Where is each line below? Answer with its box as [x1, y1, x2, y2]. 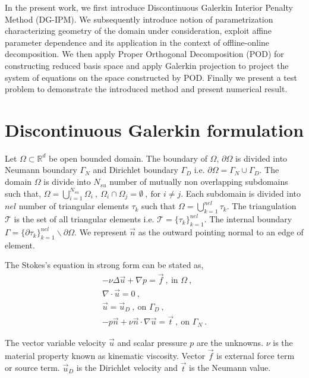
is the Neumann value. [189, 361, 271, 374]
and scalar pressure [117, 336, 187, 348]
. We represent [74, 226, 127, 238]
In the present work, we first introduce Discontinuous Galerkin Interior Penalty [5, 1, 293, 13]
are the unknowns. [196, 336, 264, 348]
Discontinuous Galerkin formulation [5, 117, 304, 141]
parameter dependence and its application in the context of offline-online [5, 36, 270, 48]
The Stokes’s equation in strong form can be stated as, [5, 259, 204, 271]
